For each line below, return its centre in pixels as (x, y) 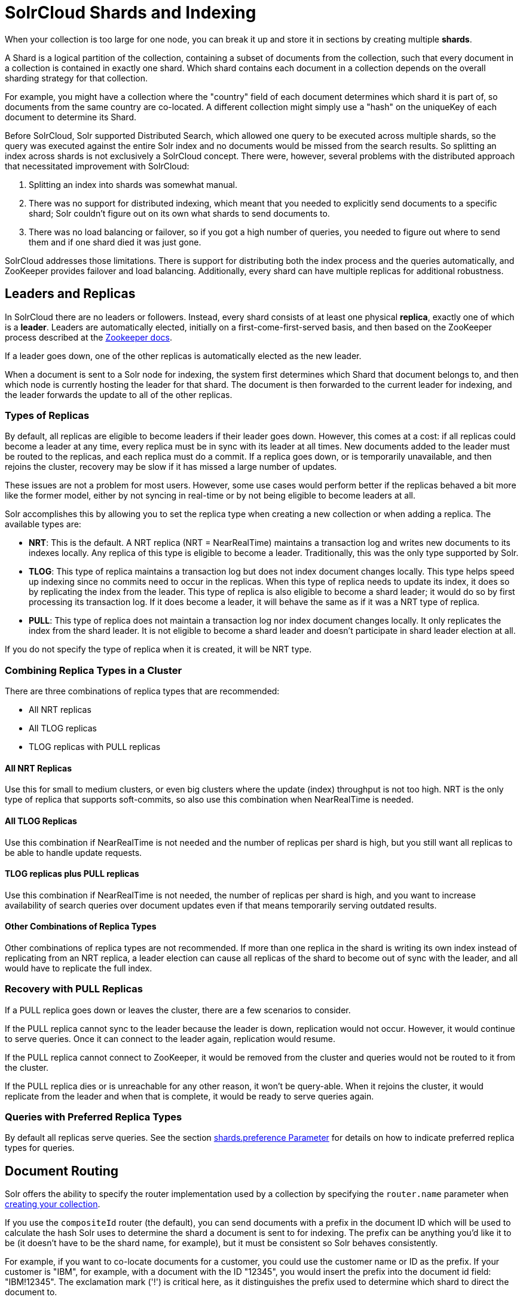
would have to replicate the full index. (79, 968)
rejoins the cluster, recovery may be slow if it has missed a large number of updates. (171, 467)
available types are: (43, 524)
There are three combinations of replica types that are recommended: (142, 691)
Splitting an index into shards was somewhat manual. (133, 184)
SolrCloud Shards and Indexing (131, 13)
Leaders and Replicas (70, 294)
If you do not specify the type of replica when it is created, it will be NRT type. (158, 649)
